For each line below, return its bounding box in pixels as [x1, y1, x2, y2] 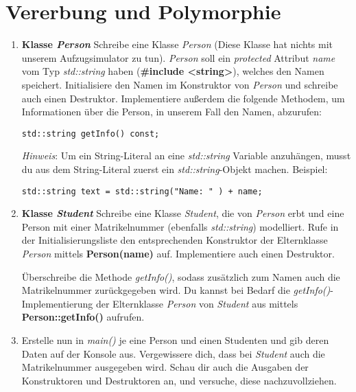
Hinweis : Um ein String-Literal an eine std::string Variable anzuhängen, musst [21, 148, 351, 163]
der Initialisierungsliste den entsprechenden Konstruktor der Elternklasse [21, 233, 328, 247]
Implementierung [21, 296, 93, 310]
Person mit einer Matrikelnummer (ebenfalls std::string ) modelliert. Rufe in [21, 219, 339, 233]
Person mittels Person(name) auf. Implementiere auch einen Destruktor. [21, 246, 335, 260]
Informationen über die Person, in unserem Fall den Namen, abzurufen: [21, 104, 322, 119]
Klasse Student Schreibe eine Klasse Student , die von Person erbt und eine [21, 206, 344, 220]
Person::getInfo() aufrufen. [21, 310, 145, 324]
